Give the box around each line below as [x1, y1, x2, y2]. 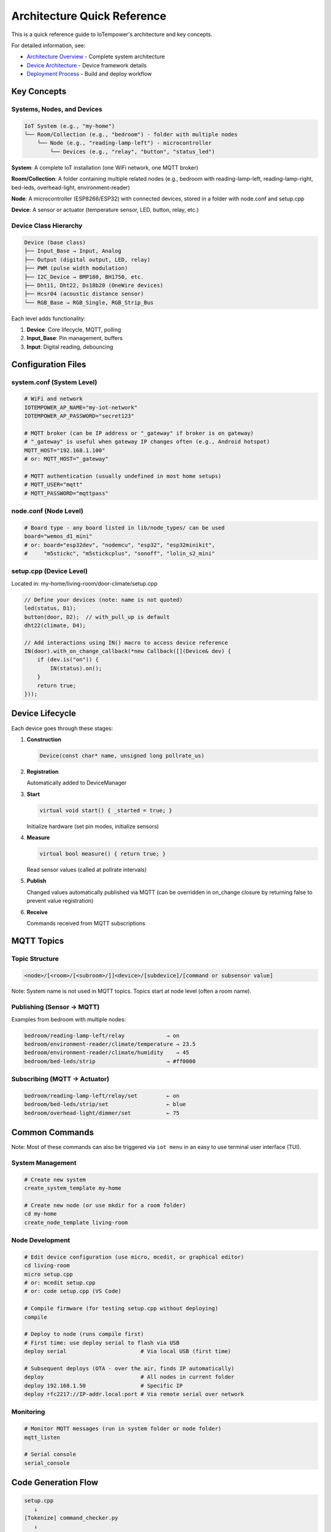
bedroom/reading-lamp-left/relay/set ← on [24, 1092, 180, 1099]
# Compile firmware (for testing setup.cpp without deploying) [24, 1305, 219, 1312]
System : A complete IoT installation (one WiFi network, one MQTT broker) [11, 164, 199, 171]
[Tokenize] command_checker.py [24, 1514, 119, 1522]
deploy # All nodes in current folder [24, 1373, 235, 1381]
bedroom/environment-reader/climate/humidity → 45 [24, 1049, 189, 1056]
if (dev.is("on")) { [37, 656, 99, 663]
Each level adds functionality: [11, 314, 86, 322]
